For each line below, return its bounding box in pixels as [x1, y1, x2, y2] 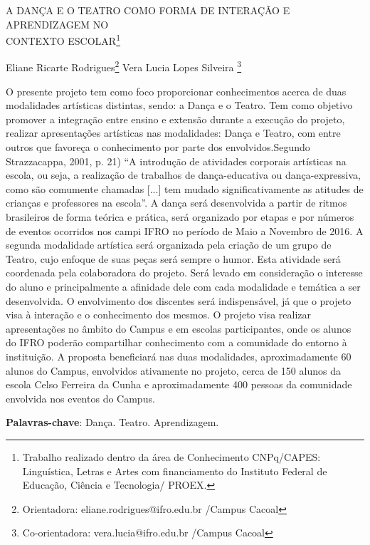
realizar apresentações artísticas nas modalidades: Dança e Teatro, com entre [6, 125, 341, 140]
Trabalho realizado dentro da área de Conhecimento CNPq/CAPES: [22, 449, 321, 464]
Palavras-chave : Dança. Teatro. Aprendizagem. [6, 415, 219, 430]
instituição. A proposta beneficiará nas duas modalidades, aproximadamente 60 [6, 348, 351, 363]
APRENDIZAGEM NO [6, 16, 109, 31]
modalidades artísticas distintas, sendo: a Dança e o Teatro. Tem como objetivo [6, 98, 353, 113]
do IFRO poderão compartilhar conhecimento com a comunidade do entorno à [6, 335, 347, 350]
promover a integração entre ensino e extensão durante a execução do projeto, [6, 111, 345, 126]
